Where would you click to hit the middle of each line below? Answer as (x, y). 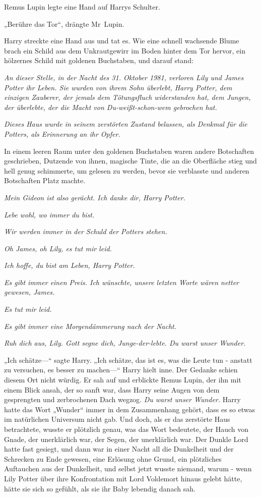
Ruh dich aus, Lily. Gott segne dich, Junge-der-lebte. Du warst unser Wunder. (125, 343)
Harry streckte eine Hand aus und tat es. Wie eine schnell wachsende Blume (122, 41)
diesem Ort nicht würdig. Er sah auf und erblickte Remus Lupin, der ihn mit (123, 380)
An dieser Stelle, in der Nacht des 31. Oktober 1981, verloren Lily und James (124, 77)
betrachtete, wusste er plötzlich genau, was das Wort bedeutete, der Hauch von (126, 429)
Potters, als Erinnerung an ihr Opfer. (62, 133)
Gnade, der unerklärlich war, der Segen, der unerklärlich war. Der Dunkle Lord (126, 439)
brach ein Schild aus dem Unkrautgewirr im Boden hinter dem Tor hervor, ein (125, 50)
